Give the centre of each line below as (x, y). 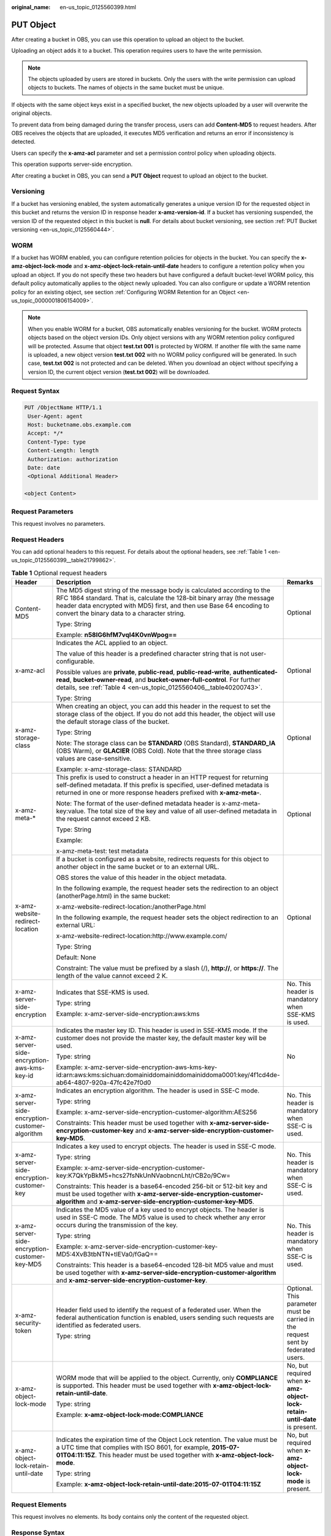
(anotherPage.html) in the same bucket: (113, 896)
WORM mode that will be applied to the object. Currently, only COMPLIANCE (167, 1378)
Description (74, 582)
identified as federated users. (98, 1325)
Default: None (76, 957)
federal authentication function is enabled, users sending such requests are (165, 1318)
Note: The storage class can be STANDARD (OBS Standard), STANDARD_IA (166, 743)
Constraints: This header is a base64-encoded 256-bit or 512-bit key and (162, 1186)
